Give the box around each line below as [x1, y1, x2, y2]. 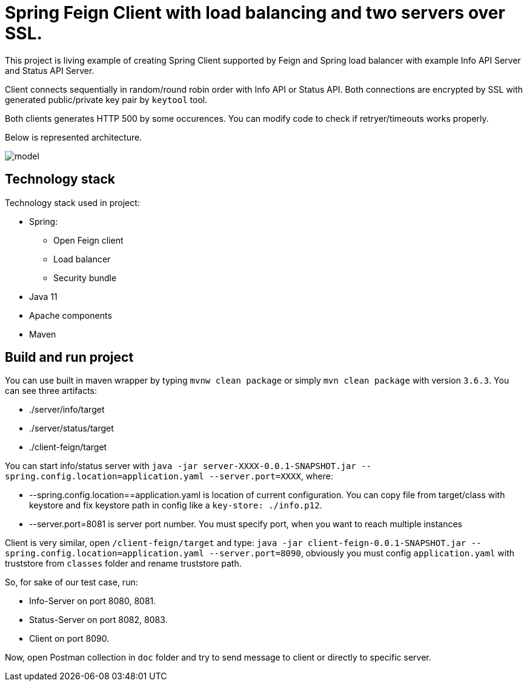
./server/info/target [29, 404, 105, 415]
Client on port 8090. [29, 633, 110, 644]
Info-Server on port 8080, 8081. [29, 596, 156, 607]
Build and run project [5, 350, 134, 365]
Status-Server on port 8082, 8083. [29, 614, 168, 625]
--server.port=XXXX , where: [209, 471, 333, 482]
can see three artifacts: [5, 385, 98, 396]
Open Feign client [53, 235, 124, 245]
